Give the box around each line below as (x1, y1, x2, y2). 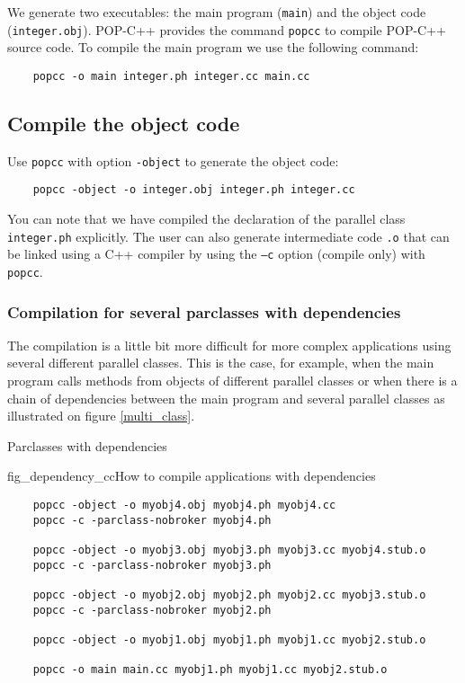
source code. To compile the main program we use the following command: (7, 38, 419, 57)
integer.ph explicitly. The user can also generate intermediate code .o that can (7, 226, 450, 245)
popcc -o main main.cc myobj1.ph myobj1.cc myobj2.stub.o (32, 663, 388, 677)
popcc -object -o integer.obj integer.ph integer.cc (32, 183, 355, 197)
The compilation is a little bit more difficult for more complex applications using (7, 335, 452, 354)
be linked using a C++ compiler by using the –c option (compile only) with (7, 244, 425, 263)
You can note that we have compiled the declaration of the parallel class (7, 209, 406, 228)
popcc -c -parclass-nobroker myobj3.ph (32, 558, 272, 572)
